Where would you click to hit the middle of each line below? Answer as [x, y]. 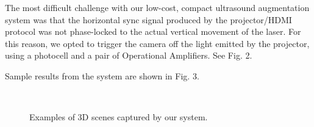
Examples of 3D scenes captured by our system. [119, 117]
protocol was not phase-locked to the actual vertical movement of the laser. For [153, 31]
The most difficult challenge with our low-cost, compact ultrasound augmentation [157, 7]
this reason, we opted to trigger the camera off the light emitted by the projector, [157, 43]
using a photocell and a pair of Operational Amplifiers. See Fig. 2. [129, 55]
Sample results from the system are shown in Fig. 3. [102, 75]
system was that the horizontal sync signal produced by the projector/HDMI [148, 19]
